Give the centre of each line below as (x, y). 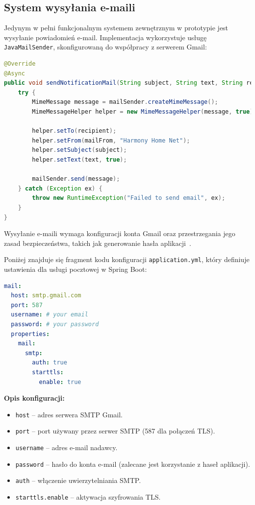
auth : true (50, 363)
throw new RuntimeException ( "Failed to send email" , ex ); (129, 198)
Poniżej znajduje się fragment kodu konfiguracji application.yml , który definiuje (127, 259)
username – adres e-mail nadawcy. (66, 447)
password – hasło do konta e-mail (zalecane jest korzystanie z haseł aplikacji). (133, 464)
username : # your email (50, 315)
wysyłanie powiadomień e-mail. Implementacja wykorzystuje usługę (105, 37)
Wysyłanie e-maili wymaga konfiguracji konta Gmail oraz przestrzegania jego (120, 233)
